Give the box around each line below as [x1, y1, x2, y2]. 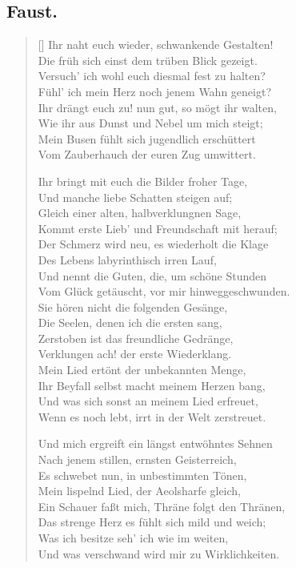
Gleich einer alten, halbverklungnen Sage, [38, 204, 242, 221]
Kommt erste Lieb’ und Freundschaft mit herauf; [38, 220, 278, 236]
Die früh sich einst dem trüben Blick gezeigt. [38, 51, 258, 68]
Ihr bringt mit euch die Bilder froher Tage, [38, 172, 248, 189]
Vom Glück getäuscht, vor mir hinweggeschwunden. [38, 283, 290, 300]
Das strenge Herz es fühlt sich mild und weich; [38, 514, 266, 530]
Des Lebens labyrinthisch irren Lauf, [38, 251, 217, 268]
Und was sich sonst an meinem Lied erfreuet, [38, 393, 258, 409]
